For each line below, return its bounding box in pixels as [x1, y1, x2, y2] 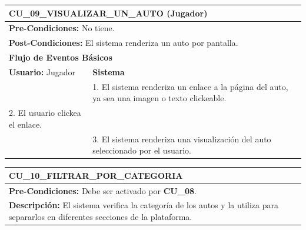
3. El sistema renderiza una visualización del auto [92, 132, 271, 145]
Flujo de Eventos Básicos [9, 51, 112, 64]
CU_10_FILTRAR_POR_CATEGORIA [9, 169, 183, 181]
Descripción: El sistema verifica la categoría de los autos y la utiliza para [9, 199, 279, 211]
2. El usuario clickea [9, 106, 81, 119]
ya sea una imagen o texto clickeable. [92, 92, 227, 104]
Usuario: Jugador [9, 65, 76, 78]
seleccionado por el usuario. [92, 144, 192, 156]
